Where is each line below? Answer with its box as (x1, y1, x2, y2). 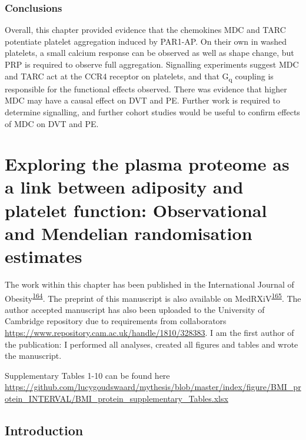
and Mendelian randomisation (5, 221, 252, 245)
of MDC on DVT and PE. (5, 117, 99, 129)
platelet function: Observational (5, 198, 267, 222)
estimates (5, 244, 82, 268)
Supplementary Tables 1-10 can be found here (5, 369, 170, 381)
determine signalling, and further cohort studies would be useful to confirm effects (5, 105, 300, 118)
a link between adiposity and (5, 175, 244, 199)
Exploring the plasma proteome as (5, 152, 290, 176)
